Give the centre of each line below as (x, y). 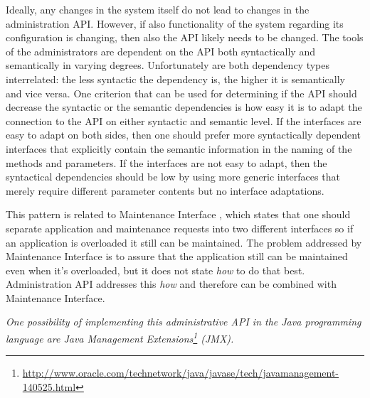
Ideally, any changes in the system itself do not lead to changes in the (158, 9)
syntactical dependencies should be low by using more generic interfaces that (173, 177)
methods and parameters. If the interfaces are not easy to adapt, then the (166, 162)
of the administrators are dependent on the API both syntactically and (160, 51)
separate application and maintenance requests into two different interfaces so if (180, 228)
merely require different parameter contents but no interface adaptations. (165, 190)
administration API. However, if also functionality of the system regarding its (175, 23)
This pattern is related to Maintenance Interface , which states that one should (178, 214)
